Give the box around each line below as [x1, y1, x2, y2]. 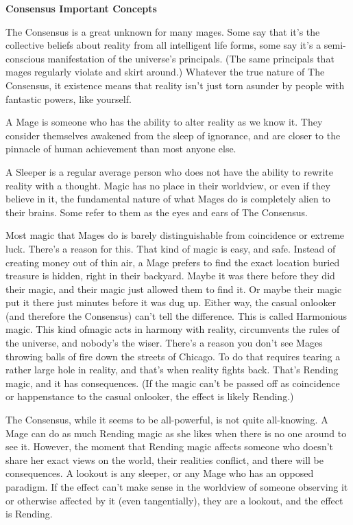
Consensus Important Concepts [5, 1, 157, 15]
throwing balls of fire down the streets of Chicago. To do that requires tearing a [5, 349, 341, 363]
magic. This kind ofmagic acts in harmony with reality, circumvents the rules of [5, 322, 340, 336]
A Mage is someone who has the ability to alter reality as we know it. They [5, 115, 323, 129]
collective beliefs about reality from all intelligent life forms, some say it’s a [5, 38, 321, 52]
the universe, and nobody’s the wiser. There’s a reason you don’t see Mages [5, 336, 323, 350]
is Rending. [5, 506, 53, 521]
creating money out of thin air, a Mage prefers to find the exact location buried [5, 255, 340, 269]
